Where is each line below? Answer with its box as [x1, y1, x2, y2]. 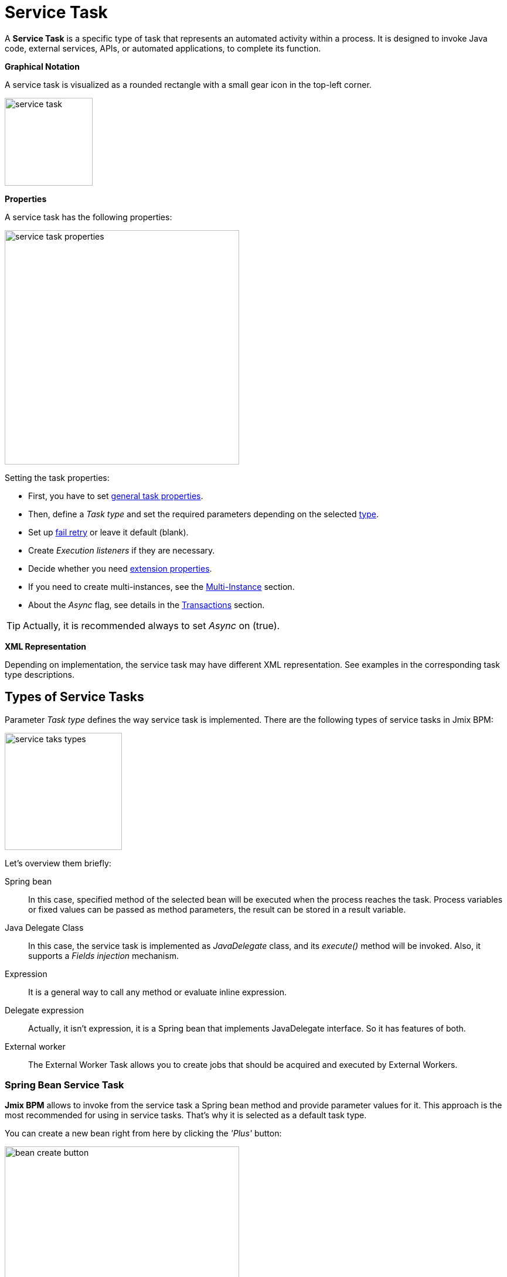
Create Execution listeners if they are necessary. [28, 545, 215, 555]
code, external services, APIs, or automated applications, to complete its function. [5, 43, 321, 53]
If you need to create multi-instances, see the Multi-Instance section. [28, 581, 295, 592]
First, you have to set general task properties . [28, 490, 203, 501]
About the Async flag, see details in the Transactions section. [28, 599, 265, 610]
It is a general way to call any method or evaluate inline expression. [28, 986, 287, 997]
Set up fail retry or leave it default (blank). [28, 527, 189, 537]
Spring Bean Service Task [5, 1078, 124, 1091]
